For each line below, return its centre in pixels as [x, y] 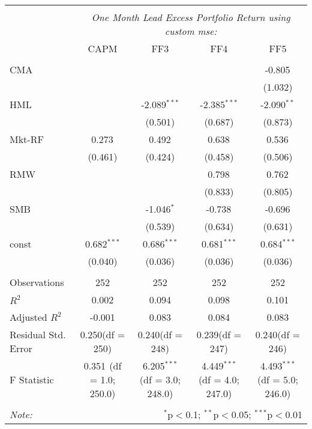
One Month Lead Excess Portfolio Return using [191, 17]
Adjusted [28, 317]
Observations [37, 282]
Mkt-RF [27, 139]
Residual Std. [38, 334]
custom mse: [191, 31]
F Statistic [32, 379]
